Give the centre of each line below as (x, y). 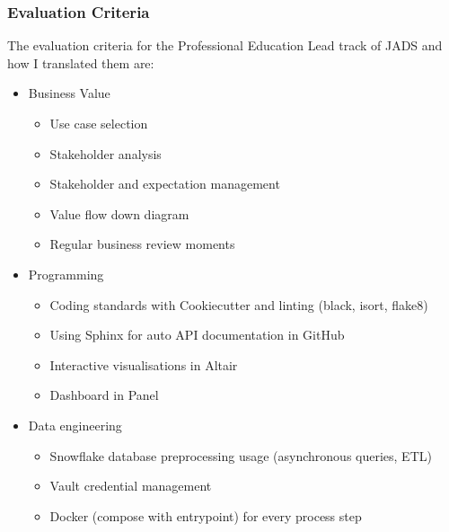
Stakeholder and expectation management (165, 184)
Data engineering (75, 425)
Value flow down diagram (119, 213)
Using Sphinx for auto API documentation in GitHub (197, 335)
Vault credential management (131, 486)
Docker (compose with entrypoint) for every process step (206, 515)
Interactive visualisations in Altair (144, 364)
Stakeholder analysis (106, 153)
